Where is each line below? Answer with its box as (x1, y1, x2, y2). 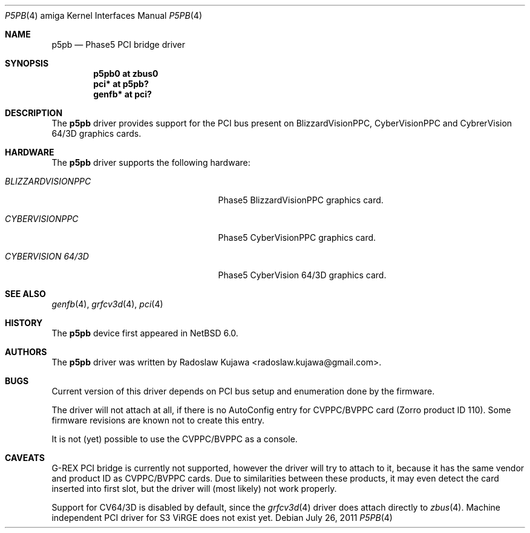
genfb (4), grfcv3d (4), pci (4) (51, 299, 163, 309)
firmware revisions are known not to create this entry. (51, 415, 264, 425)
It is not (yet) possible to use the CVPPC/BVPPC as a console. (51, 434, 298, 444)
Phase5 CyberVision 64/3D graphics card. (218, 270, 387, 280)
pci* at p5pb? (93, 79, 149, 89)
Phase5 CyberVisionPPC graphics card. (218, 232, 376, 243)
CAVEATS (5, 453, 45, 463)
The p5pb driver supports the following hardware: (51, 157, 250, 168)
